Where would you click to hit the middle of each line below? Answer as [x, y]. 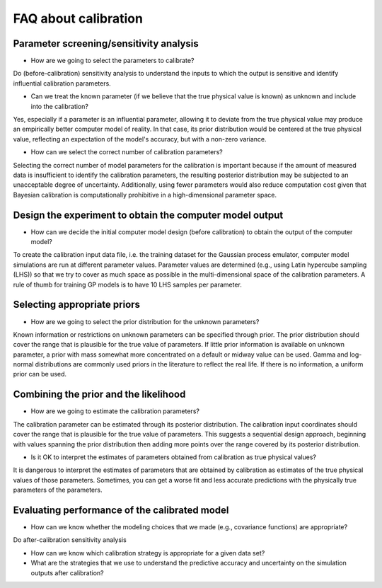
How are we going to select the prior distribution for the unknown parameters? [145, 321]
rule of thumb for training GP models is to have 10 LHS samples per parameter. [127, 284]
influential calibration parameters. [62, 83]
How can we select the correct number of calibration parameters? [127, 152]
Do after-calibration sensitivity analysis [70, 540]
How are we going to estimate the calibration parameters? [115, 411]
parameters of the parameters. [58, 490]
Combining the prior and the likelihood [99, 394]
